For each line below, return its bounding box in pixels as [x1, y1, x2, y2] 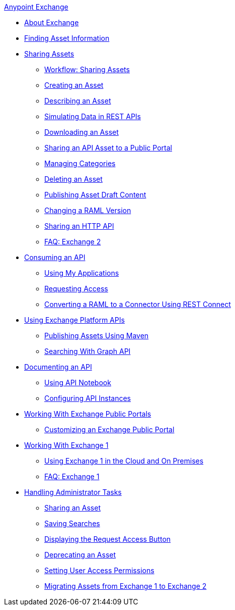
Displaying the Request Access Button [44, 535, 171, 543]
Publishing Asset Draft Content [44, 190, 146, 199]
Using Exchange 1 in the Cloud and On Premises [44, 456, 204, 465]
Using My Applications [44, 269, 119, 277]
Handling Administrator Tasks [24, 488, 122, 496]
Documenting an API [24, 363, 92, 371]
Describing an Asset [44, 96, 111, 105]
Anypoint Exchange [4, 3, 68, 11]
